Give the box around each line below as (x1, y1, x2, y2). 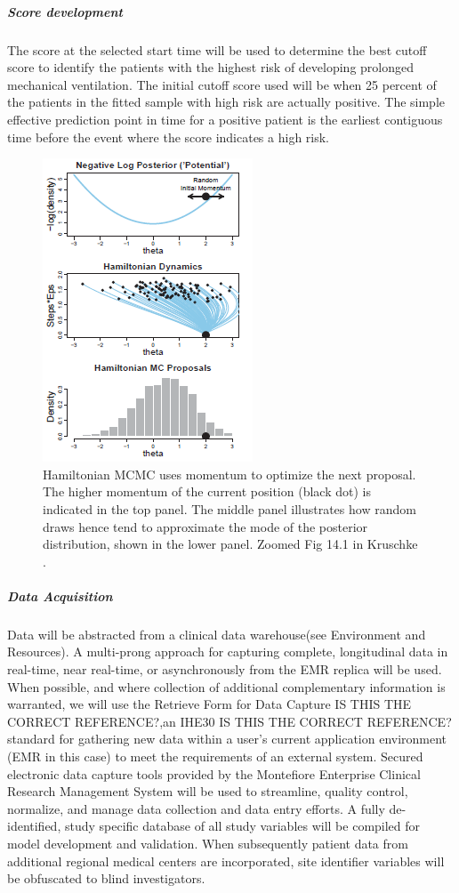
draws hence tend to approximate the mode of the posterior (43, 517, 368, 535)
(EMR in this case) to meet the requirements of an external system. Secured (7, 747, 423, 765)
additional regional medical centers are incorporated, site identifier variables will (7, 851, 445, 870)
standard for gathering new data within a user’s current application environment (7, 729, 447, 748)
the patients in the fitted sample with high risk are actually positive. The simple (7, 93, 446, 111)
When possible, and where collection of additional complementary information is (7, 677, 446, 696)
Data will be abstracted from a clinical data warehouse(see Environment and (7, 624, 426, 643)
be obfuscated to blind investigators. (7, 869, 205, 888)
